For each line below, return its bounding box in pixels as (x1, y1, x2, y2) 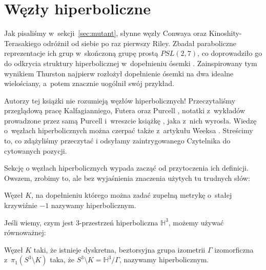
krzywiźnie (4, 200, 37, 211)
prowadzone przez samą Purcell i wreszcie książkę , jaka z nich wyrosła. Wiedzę (4, 115, 257, 126)
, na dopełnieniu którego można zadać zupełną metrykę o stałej (31, 190, 232, 200)
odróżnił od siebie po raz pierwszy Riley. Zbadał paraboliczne (43, 37, 236, 48)
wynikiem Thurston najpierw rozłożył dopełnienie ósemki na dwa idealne (4, 68, 234, 78)
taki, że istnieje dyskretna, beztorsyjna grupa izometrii (33, 244, 206, 255)
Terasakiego (4, 37, 41, 48)
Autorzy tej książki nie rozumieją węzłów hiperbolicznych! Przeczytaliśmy (4, 95, 236, 106)
